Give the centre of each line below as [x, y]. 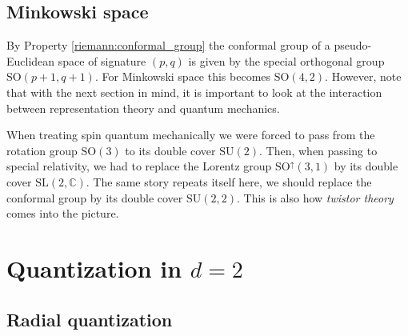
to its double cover [170, 150]
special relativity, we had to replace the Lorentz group [139, 166]
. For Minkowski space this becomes [183, 76]
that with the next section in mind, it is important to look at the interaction [194, 92]
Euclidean [31, 60]
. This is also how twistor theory [315, 197]
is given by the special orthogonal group [286, 60]
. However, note [363, 76]
